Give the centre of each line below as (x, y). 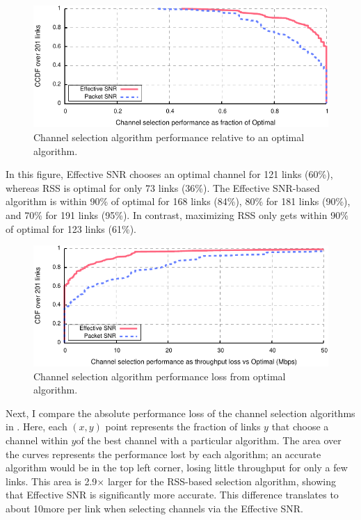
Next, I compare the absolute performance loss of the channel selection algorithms (180, 413)
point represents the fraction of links (183, 426)
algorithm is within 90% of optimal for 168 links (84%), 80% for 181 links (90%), (178, 201)
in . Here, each (37, 426)
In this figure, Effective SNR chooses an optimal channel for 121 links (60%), (169, 174)
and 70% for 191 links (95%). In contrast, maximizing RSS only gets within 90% (177, 215)
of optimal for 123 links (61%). (71, 228)
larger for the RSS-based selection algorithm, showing (222, 481)
